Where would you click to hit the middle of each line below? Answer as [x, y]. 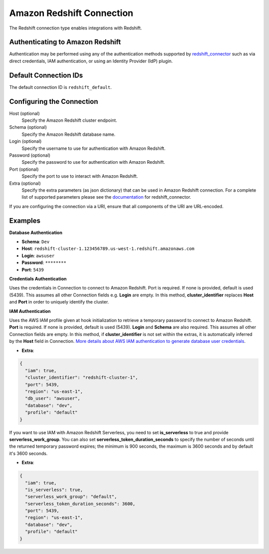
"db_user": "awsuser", [53, 399]
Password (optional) [30, 155]
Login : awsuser [38, 256]
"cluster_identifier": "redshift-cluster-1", [81, 378]
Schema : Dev [36, 242]
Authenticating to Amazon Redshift [65, 42]
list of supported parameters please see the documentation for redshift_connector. [106, 197]
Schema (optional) [28, 127]
